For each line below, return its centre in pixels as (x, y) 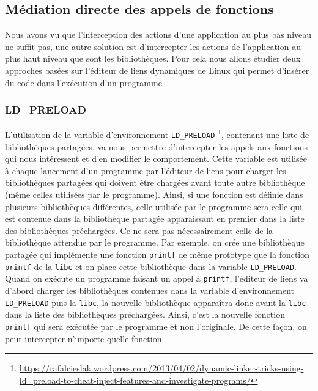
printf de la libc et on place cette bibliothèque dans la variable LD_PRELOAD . (151, 266)
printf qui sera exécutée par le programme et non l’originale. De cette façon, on (156, 326)
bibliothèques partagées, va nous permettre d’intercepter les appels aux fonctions (156, 146)
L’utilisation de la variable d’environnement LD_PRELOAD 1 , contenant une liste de (157, 134)
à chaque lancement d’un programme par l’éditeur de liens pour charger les (146, 170)
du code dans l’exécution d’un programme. (85, 82)
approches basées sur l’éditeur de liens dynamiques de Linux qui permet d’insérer (157, 70)
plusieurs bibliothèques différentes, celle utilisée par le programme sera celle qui (153, 206)
